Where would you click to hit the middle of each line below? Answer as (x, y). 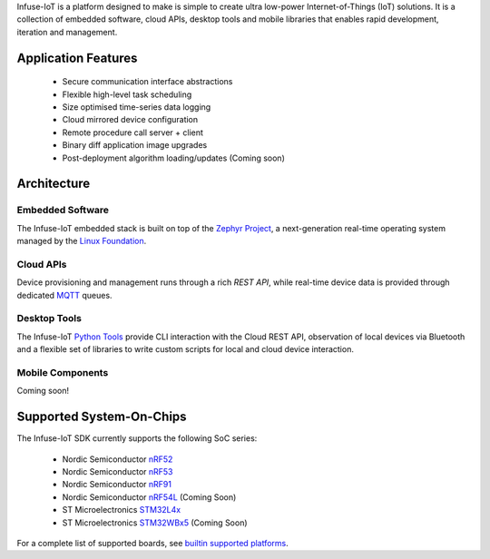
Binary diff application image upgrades (135, 145)
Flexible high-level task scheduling (127, 94)
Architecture (54, 184)
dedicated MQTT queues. (64, 295)
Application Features (77, 58)
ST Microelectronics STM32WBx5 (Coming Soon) (155, 523)
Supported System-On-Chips (102, 417)
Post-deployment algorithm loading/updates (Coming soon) (173, 158)
